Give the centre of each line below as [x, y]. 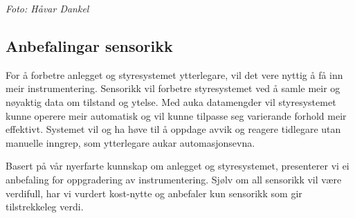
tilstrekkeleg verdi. [45, 207]
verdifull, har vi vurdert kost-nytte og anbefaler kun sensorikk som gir [154, 193]
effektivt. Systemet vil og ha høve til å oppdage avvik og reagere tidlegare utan [173, 129]
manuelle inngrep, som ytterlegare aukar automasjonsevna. [130, 142]
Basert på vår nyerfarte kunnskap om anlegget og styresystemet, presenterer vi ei [177, 166]
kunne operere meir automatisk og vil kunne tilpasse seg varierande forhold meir [176, 115]
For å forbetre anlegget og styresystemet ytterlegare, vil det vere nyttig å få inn [174, 74]
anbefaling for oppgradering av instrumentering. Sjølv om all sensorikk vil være [174, 179]
